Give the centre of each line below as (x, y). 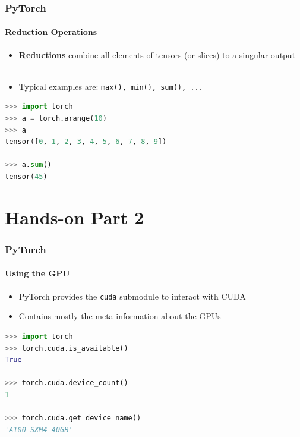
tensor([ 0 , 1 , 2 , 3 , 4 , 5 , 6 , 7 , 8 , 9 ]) (86, 142)
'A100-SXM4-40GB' (39, 430)
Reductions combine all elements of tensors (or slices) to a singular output (157, 54)
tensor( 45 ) (26, 177)
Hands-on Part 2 (75, 217)
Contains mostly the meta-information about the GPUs (120, 316)
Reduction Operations (51, 32)
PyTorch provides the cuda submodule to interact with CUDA (132, 296)
